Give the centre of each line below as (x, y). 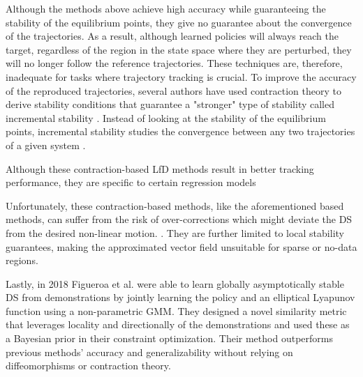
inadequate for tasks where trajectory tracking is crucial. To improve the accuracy (181, 76)
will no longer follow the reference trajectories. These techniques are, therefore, (174, 63)
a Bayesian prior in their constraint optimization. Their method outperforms (169, 338)
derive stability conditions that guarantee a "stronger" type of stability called (170, 104)
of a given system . (46, 145)
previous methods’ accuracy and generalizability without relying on (149, 352)
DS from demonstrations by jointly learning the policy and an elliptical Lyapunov (180, 297)
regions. (22, 260)
